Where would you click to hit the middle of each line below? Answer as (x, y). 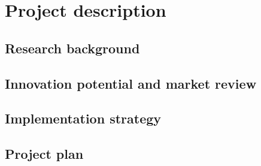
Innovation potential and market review (131, 83)
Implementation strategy (83, 118)
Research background (72, 48)
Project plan (44, 154)
